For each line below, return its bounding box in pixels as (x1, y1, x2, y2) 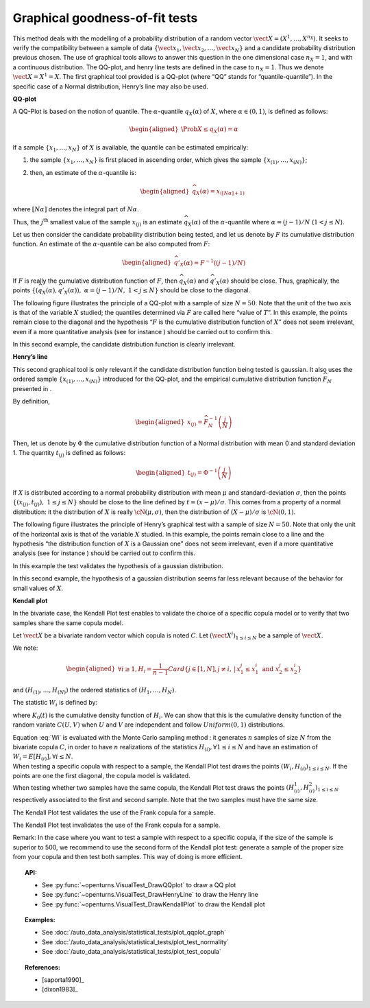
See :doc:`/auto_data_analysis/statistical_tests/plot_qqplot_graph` (42, 928, 226, 937)
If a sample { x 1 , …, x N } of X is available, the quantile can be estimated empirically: (12, 143, 249, 153)
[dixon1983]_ (42, 985, 78, 994)
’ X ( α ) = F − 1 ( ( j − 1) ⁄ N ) (177, 257, 246, 268)
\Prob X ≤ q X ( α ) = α (180, 126, 239, 135)
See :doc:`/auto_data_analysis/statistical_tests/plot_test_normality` (42, 937, 229, 946)
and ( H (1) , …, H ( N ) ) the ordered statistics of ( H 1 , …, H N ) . (12, 686, 176, 696)
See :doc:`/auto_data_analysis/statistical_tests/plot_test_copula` (42, 948, 222, 956)
